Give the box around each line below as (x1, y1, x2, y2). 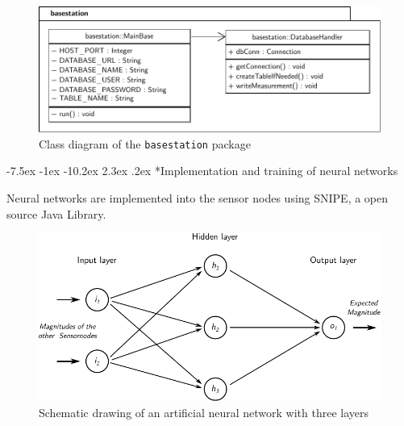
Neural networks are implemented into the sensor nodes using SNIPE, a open (6, 190, 389, 206)
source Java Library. (6, 205, 106, 222)
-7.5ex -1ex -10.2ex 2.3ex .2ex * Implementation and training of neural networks (6, 162, 398, 179)
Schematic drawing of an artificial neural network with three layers (39, 403, 369, 420)
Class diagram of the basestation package (39, 135, 251, 152)
